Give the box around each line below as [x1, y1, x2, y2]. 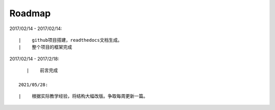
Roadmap [9, 8, 51, 19]
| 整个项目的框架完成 [18, 44, 72, 50]
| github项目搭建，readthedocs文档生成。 [18, 37, 122, 43]
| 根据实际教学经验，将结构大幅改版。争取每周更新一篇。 [18, 93, 148, 99]
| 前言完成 [26, 68, 58, 73]
